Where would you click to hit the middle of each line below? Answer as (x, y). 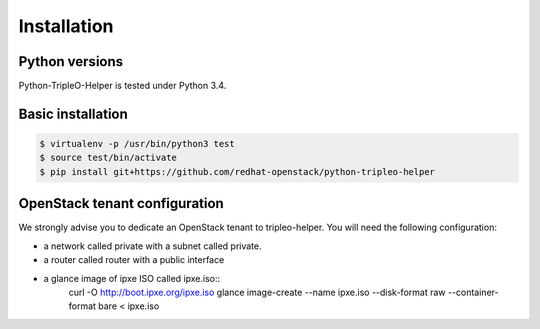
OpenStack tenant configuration (121, 203)
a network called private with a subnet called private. (152, 246)
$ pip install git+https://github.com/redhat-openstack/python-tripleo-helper (237, 171)
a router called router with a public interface (134, 260)
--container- (473, 292)
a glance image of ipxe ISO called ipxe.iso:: (132, 278)
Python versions (71, 61)
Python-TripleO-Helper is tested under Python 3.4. (122, 86)
